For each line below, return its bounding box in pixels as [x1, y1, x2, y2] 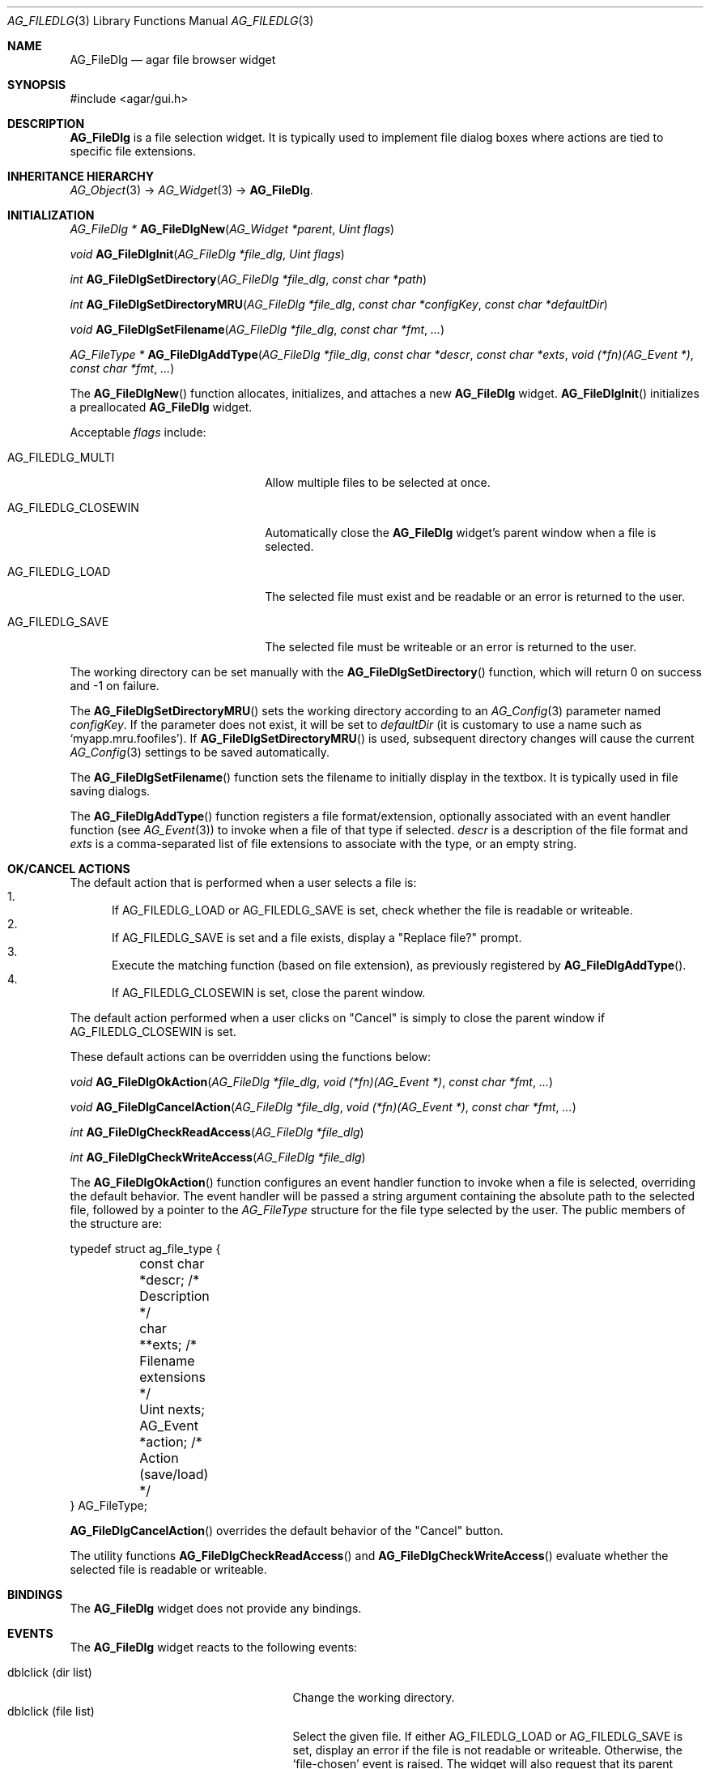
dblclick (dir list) [7, 1665, 92, 1679]
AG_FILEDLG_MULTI [7, 450, 115, 464]
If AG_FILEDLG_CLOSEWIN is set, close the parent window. [112, 986, 426, 1000]
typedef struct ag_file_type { [70, 1242, 221, 1255]
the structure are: [70, 1217, 162, 1230]
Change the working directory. [292, 1690, 455, 1704]
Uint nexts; [139, 1401, 206, 1417]
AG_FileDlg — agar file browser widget [70, 53, 276, 66]
